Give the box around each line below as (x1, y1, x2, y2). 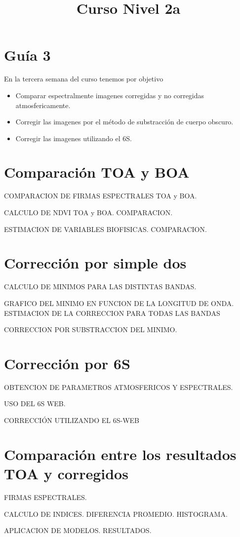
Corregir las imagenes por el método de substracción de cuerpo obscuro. (15, 116, 234, 127)
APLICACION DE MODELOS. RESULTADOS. (4, 525, 152, 536)
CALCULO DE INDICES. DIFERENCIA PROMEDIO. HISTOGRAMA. (4, 508, 228, 519)
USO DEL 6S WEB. (4, 398, 66, 409)
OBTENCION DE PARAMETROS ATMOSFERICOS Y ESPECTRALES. (4, 382, 233, 392)
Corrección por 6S (4, 353, 130, 373)
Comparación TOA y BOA (4, 162, 190, 182)
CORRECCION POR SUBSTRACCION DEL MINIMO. (4, 324, 177, 335)
